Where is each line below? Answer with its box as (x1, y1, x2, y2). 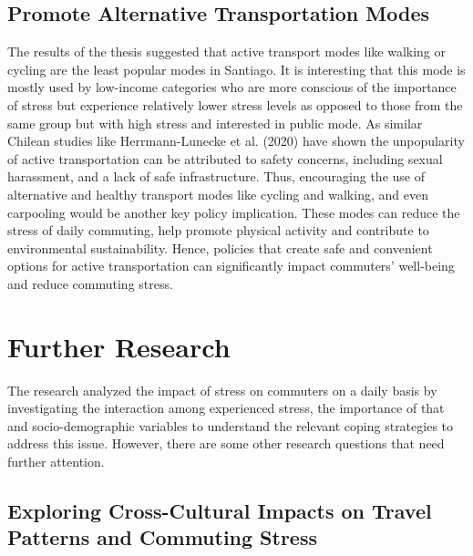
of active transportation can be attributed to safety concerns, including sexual (7, 149, 443, 168)
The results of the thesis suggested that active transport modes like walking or (7, 42, 447, 61)
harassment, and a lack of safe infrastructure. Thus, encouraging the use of (7, 167, 425, 186)
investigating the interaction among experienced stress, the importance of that (7, 398, 445, 417)
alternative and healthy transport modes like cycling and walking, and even (7, 184, 428, 203)
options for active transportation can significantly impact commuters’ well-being (7, 256, 455, 275)
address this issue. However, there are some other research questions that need (7, 434, 445, 453)
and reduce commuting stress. (7, 273, 173, 293)
